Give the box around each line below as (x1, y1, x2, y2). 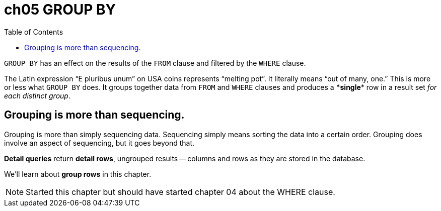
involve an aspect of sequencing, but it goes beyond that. (4, 138, 195, 147)
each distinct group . (4, 91, 70, 100)
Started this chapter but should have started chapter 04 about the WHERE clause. (26, 186, 335, 197)
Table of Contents (4, 27, 63, 36)
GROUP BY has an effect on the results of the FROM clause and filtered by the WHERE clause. (4, 58, 306, 67)
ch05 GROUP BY (4, 1, 116, 18)
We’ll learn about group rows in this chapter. (4, 169, 152, 178)
